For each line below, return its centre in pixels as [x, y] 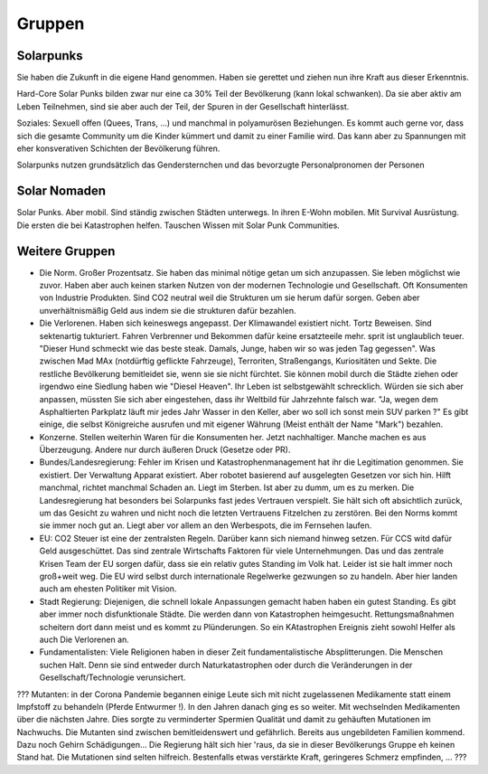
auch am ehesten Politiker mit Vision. [108, 589]
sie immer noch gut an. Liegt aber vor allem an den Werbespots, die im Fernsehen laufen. [206, 525]
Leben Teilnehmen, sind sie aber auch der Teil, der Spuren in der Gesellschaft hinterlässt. [183, 106]
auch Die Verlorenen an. [84, 639]
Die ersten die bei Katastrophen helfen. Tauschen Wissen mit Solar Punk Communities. [178, 225]
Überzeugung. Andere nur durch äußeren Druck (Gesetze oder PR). [165, 450]
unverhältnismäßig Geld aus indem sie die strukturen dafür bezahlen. [168, 310]
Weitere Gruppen [66, 251]
